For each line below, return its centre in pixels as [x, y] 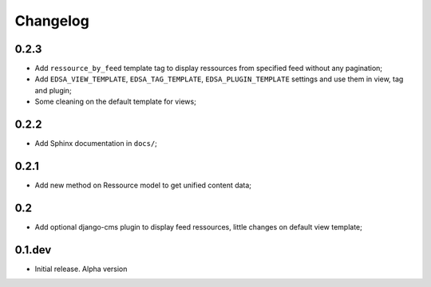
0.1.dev [33, 250]
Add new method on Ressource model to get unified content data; [143, 185]
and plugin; [53, 90]
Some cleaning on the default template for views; [116, 102]
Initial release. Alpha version [81, 269]
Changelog [52, 21]
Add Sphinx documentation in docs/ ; [96, 143]
